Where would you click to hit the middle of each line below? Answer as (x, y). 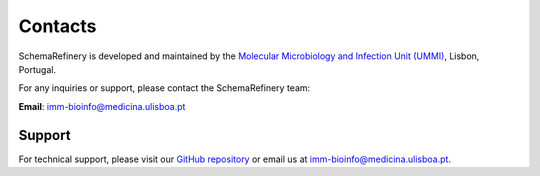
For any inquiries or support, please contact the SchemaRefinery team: (164, 88)
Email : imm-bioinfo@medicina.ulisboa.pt (102, 106)
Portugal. (37, 69)
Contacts (57, 26)
